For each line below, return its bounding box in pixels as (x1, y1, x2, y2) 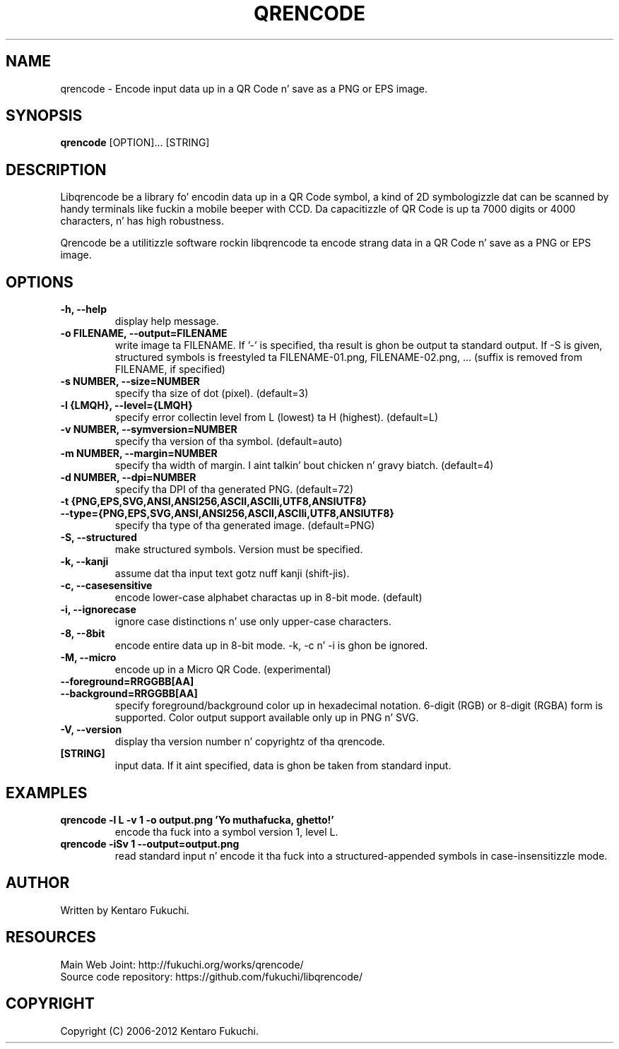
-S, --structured (60, 531, 137, 544)
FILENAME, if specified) (114, 363, 225, 376)
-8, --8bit (60, 627, 105, 640)
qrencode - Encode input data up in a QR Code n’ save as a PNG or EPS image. (60, 82, 428, 95)
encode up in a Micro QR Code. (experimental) (114, 663, 331, 676)
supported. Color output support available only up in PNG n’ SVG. (114, 711, 419, 724)
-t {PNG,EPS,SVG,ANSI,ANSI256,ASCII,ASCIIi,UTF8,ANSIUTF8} (60, 495, 367, 508)
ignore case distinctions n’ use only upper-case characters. (114, 615, 391, 628)
